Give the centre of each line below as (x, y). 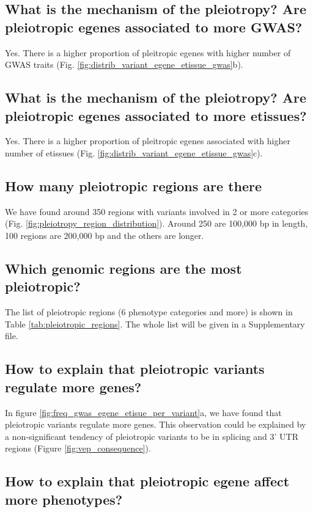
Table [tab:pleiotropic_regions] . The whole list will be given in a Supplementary (155, 324)
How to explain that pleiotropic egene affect (147, 481)
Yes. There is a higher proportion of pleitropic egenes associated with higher (148, 141)
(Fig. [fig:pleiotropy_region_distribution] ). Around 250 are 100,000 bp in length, (156, 223)
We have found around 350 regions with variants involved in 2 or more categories (157, 211)
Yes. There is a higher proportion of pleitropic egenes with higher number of (148, 52)
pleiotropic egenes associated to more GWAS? (154, 27)
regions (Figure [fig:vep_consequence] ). (78, 448)
